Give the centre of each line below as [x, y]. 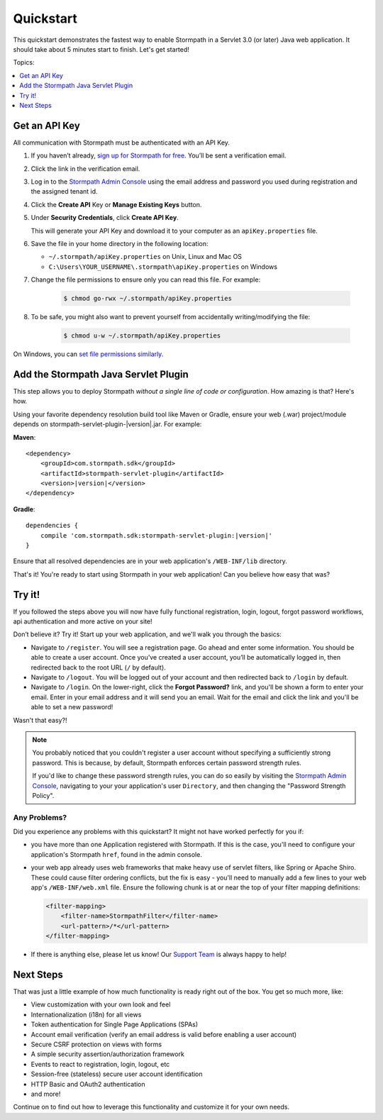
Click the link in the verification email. [85, 168]
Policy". [43, 795]
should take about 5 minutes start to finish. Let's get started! [101, 49]
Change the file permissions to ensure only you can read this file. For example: [146, 279]
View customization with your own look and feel [101, 1004]
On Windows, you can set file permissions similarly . [88, 354]
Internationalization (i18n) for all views [86, 1014]
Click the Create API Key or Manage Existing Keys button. [116, 204]
